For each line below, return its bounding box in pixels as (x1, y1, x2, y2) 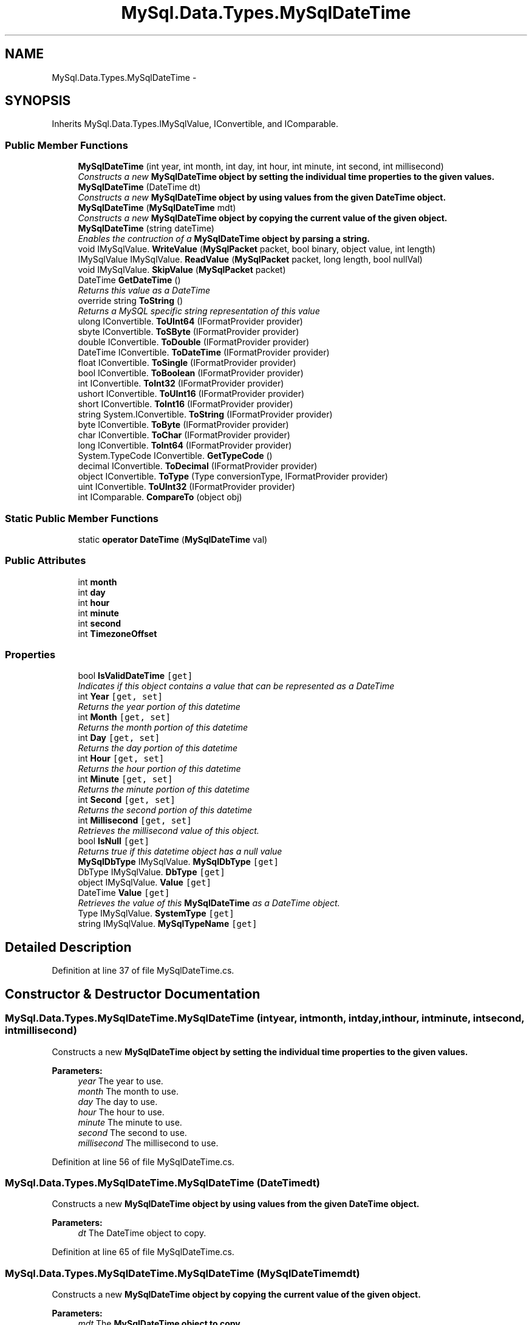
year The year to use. (78, 1075, 163, 1086)
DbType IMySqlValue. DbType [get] (78, 867, 225, 878)
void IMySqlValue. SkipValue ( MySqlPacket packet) (78, 264, 286, 275)
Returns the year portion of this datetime (78, 701, 240, 712)
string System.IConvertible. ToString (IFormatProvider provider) (78, 409, 333, 420)
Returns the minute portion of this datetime (78, 784, 250, 795)
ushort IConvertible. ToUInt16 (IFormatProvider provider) (78, 388, 305, 399)
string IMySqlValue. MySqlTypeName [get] (78, 918, 257, 929)
